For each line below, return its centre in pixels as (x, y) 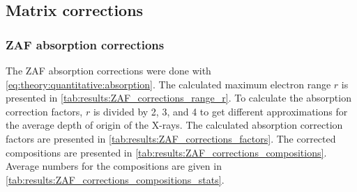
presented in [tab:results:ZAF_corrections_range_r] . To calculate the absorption (178, 98)
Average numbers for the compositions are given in (114, 166)
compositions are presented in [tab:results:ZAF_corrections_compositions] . (166, 152)
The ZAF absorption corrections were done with (108, 70)
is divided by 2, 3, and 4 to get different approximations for (220, 111)
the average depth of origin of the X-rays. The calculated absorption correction (174, 125)
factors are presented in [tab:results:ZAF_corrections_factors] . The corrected (171, 138)
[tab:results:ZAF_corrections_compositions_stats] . (115, 179)
